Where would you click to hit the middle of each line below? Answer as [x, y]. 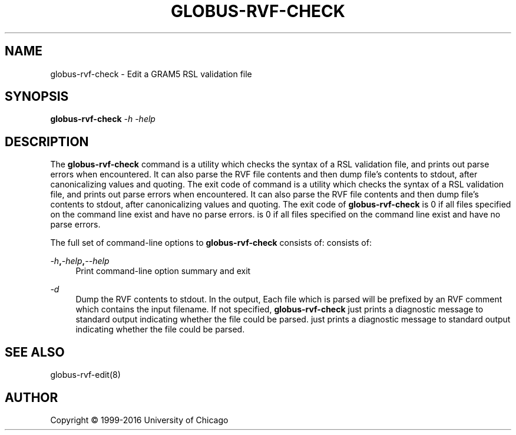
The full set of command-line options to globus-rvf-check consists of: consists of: [211, 243]
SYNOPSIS [37, 97]
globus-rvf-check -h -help [103, 119]
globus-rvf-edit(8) [85, 375]
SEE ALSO [35, 352]
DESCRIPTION [47, 141]
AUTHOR [32, 397]
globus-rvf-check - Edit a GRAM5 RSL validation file [151, 74]
